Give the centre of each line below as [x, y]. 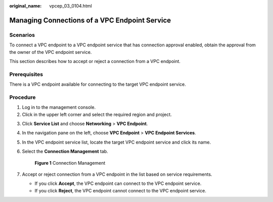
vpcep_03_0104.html [71, 6]
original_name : [26, 6]
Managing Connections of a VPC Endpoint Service [90, 20]
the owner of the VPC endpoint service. [51, 52]
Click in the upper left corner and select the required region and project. [97, 114]
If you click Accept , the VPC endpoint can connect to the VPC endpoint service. [118, 183]
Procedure [22, 97]
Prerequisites [26, 74]
